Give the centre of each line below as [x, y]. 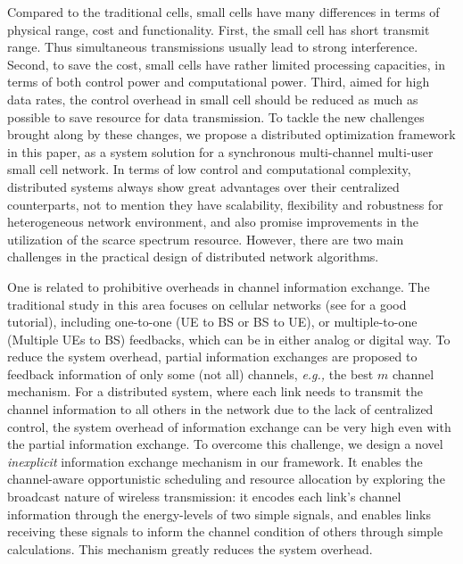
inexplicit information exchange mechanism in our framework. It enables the [215, 461]
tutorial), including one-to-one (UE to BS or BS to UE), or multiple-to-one [212, 322]
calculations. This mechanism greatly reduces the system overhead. [190, 548]
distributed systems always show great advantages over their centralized [203, 186]
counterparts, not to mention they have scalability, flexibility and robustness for [225, 204]
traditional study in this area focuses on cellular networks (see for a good [207, 304]
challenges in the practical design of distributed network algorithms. [193, 257]
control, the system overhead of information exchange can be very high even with [229, 426]
